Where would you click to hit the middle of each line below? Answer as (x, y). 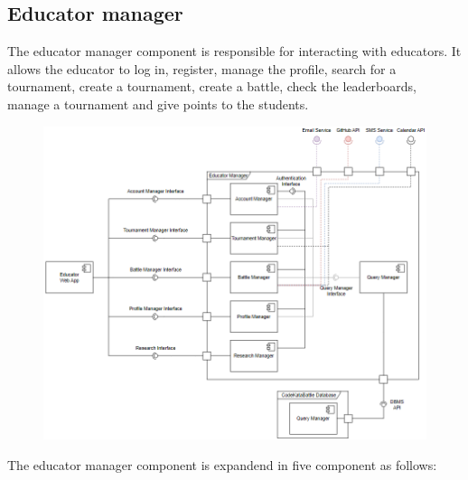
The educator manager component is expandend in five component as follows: (222, 464)
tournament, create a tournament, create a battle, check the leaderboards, (212, 86)
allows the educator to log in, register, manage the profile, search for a (202, 68)
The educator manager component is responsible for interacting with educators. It (234, 51)
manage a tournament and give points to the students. (158, 104)
